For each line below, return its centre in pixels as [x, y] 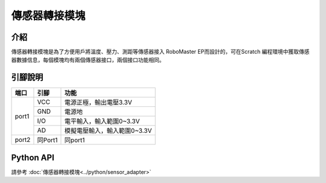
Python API [33, 157]
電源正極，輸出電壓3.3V [98, 103]
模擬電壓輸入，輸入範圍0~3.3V [108, 131]
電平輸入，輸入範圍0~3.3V [102, 121]
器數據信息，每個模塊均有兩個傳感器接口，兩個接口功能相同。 [88, 60]
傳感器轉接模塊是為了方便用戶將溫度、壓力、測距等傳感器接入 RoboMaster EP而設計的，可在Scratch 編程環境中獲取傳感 [160, 52]
